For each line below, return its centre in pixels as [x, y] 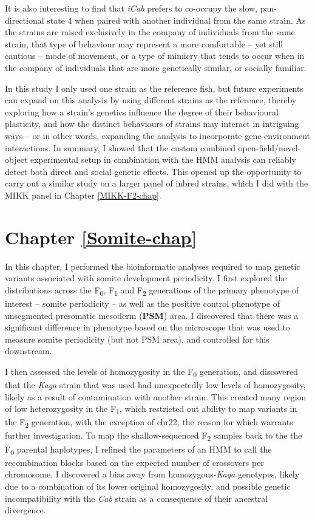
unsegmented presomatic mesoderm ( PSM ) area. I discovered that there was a [152, 315]
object [16, 159]
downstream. [29, 351]
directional [25, 20]
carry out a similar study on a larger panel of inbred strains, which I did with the [157, 183]
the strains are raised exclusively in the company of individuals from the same [150, 32]
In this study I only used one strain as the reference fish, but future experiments [154, 88]
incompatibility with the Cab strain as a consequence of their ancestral [137, 498]
